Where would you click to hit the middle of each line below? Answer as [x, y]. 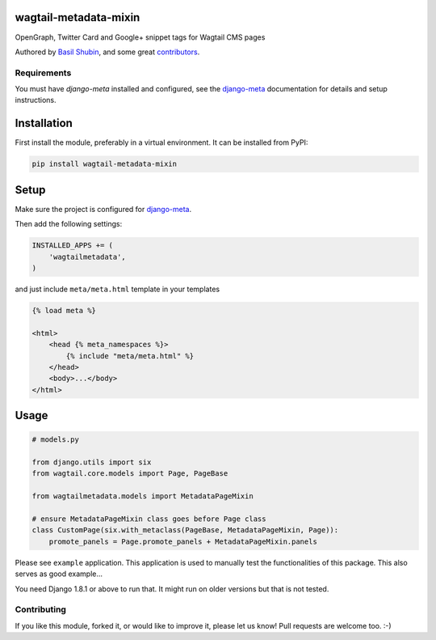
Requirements [43, 73]
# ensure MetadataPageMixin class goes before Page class [149, 519]
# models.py [56, 440]
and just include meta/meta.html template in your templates [117, 289]
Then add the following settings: [69, 224]
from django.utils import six [92, 462]
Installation [44, 123]
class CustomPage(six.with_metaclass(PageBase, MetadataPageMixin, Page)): [185, 530]
